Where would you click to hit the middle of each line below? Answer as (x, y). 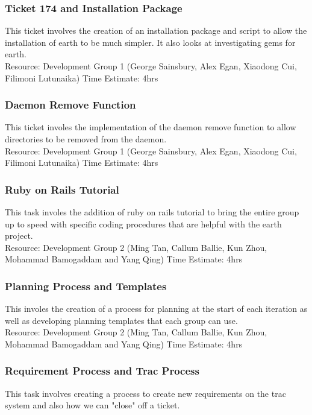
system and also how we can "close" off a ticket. (92, 405)
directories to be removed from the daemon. (86, 139)
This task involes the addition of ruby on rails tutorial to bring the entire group (152, 212)
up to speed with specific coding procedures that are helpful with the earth (143, 223)
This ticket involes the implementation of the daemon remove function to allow (151, 127)
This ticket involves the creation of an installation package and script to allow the (156, 30)
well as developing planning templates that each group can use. (121, 320)
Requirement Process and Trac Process (102, 371)
